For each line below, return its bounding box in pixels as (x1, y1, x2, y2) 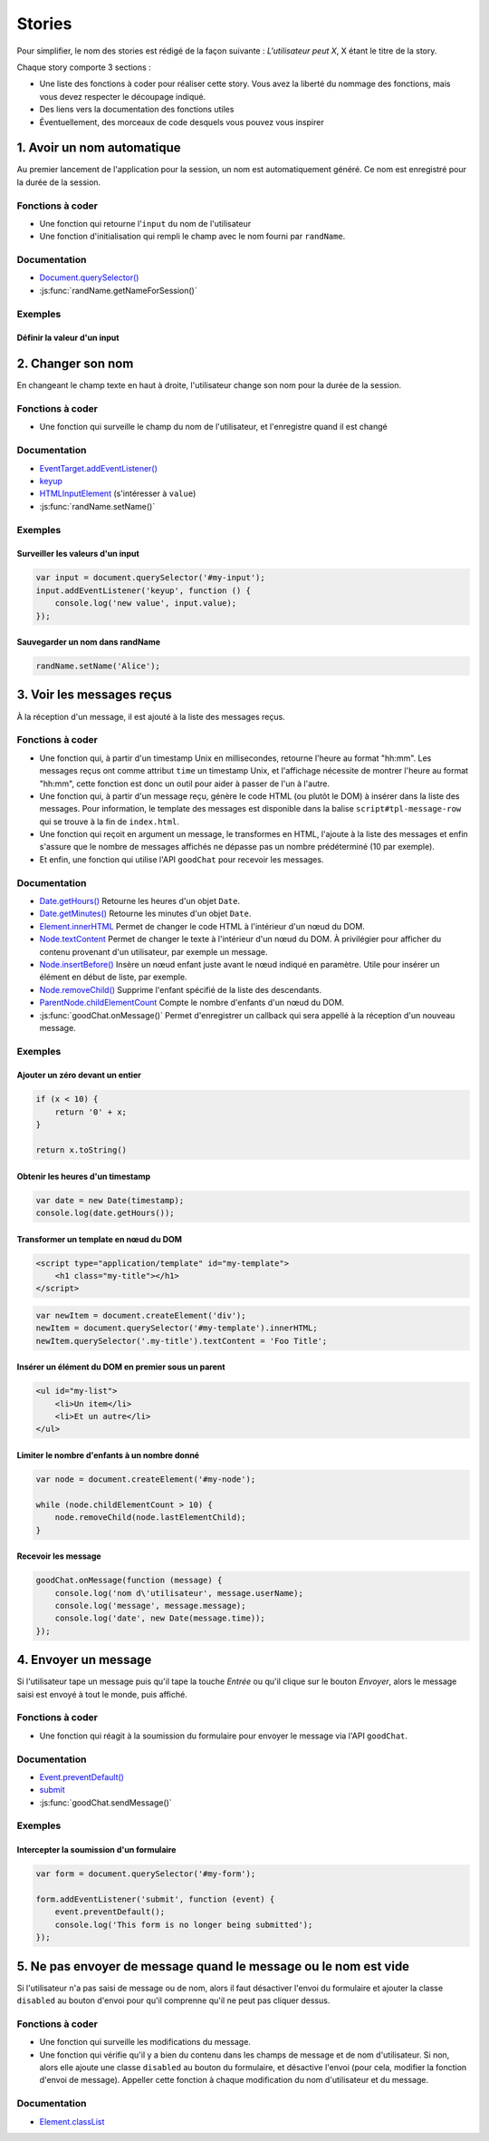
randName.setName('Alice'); (35, 661, 160, 671)
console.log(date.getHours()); (35, 1207, 176, 1218)
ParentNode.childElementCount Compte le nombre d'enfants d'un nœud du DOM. (39, 998, 344, 1008)
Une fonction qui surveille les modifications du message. (39, 2037, 251, 2048)
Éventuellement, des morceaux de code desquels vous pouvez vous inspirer (39, 116, 325, 127)
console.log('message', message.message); (54, 1601, 246, 1611)
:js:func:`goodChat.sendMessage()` (39, 1796, 172, 1808)
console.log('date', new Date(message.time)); (54, 1613, 266, 1623)
